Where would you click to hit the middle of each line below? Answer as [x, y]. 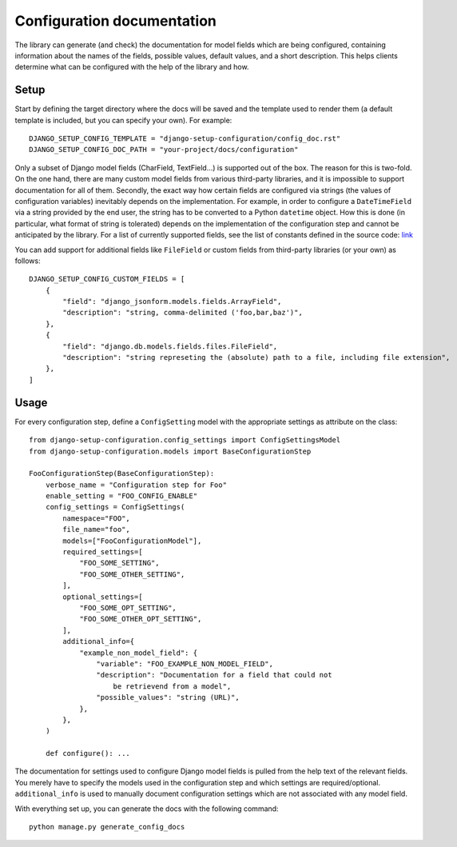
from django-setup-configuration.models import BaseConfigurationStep [170, 451]
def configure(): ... [88, 753]
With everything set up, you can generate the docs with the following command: [147, 809]
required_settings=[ [103, 552]
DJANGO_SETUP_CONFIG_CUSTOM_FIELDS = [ [107, 279]
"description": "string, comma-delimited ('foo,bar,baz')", [183, 313]
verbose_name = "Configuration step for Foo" [136, 485]
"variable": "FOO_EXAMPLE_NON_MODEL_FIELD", [185, 663]
